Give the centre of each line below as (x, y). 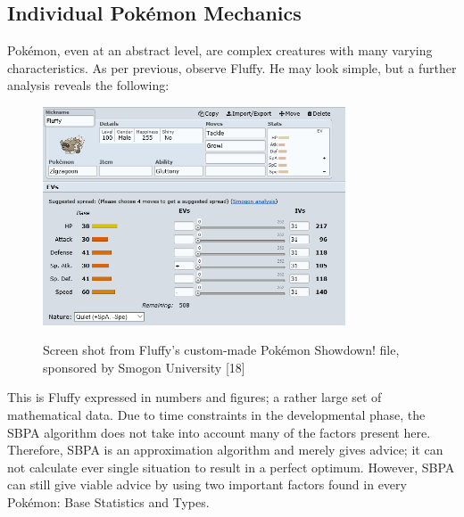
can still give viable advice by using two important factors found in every (207, 484)
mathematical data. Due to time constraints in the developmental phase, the (216, 414)
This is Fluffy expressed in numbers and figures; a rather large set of (195, 397)
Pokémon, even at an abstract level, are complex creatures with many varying (220, 50)
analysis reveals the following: (88, 85)
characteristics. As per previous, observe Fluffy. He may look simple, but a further (232, 67)
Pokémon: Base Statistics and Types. (108, 501)
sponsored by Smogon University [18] (144, 367)
